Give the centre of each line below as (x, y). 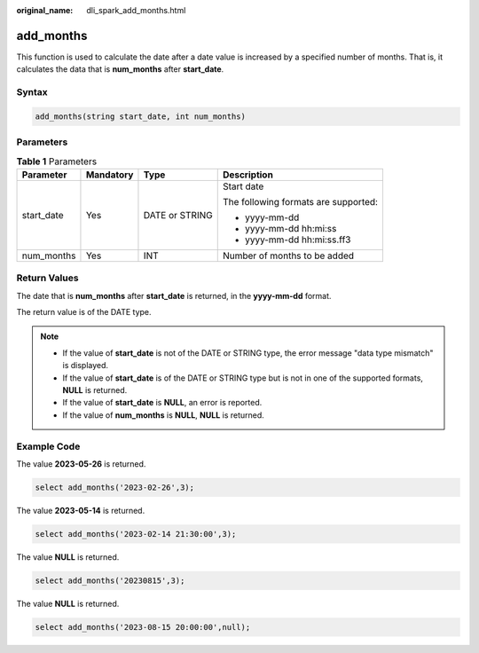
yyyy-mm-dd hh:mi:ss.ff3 (298, 240)
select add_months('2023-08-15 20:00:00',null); (143, 627)
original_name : (45, 10)
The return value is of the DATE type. (84, 312)
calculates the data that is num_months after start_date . (120, 69)
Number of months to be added (288, 256)
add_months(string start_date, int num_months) (140, 116)
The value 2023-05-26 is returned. (81, 464)
